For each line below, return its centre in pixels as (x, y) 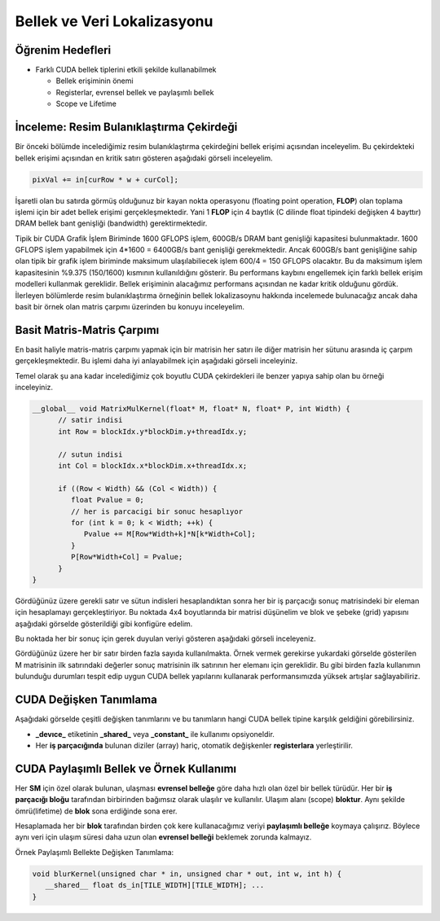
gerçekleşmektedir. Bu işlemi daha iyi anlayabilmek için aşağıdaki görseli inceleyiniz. (156, 361)
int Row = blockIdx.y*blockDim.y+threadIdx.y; (153, 431)
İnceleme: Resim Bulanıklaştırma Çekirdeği (126, 127)
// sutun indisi (90, 454)
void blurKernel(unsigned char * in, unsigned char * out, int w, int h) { (187, 874)
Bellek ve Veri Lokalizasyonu (114, 21)
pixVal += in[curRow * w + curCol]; (106, 180)
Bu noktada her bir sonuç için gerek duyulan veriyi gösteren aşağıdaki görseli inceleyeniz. (166, 638)
